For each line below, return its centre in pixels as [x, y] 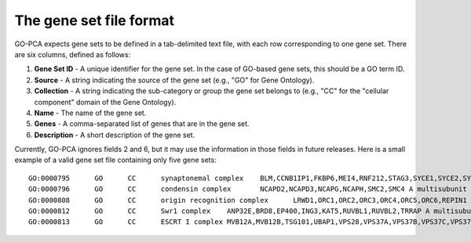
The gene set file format [95, 20]
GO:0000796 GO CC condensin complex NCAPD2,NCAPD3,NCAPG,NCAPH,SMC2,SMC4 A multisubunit [248, 189]
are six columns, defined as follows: [73, 54]
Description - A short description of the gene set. [115, 135]
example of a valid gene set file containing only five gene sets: [115, 160]
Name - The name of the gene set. [90, 113]
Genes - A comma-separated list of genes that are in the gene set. [142, 124]
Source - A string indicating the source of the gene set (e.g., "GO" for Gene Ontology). [174, 80]
